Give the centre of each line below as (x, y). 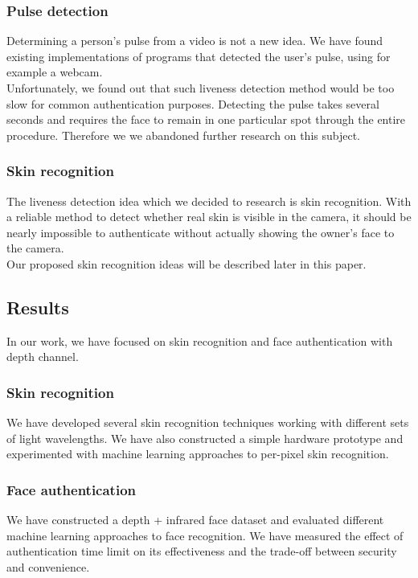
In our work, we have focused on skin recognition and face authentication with (200, 340)
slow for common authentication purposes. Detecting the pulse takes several (193, 103)
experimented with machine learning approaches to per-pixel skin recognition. (198, 454)
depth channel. (43, 357)
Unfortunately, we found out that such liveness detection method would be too (201, 88)
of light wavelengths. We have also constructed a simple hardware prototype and (205, 438)
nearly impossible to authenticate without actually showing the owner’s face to (201, 232)
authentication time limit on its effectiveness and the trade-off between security (202, 551)
